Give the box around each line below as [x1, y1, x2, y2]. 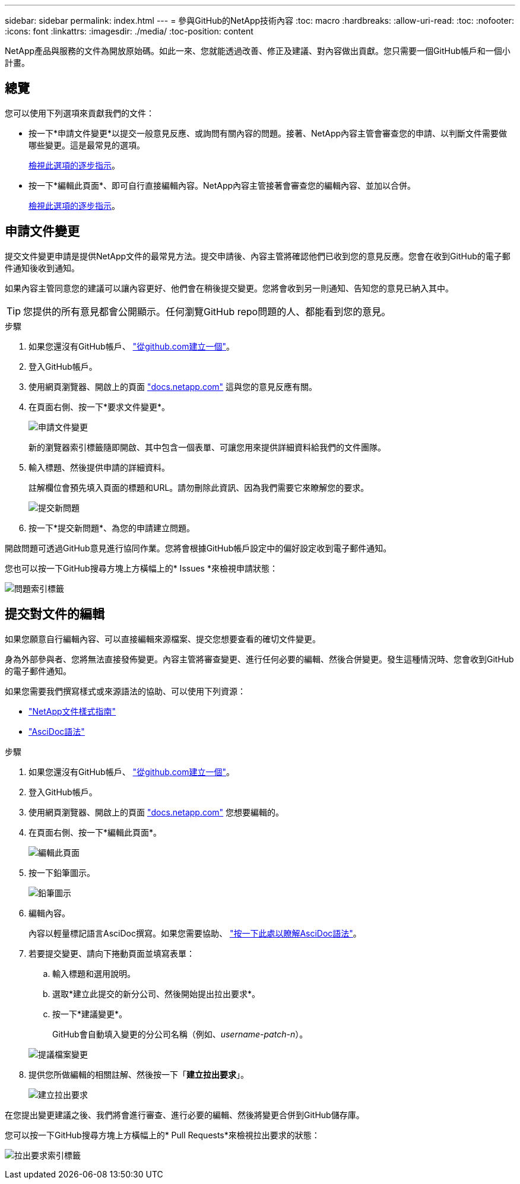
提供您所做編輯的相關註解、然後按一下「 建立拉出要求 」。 [28, 1069, 249, 1080]
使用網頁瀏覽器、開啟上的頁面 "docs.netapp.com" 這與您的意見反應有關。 [28, 381, 318, 392]
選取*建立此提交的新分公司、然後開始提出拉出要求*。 [52, 988, 261, 999]
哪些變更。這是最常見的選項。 [28, 139, 145, 150]
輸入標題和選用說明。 [52, 968, 135, 979]
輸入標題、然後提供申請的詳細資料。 [28, 462, 170, 472]
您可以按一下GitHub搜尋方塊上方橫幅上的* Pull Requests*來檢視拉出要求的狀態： [5, 1129, 320, 1140]
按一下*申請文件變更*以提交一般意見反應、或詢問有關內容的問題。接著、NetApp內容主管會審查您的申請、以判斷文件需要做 [28, 128, 508, 138]
